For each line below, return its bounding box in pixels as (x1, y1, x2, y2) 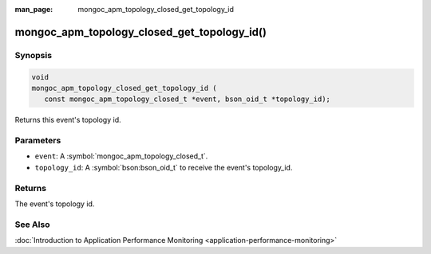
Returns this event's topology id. (14, 115, 121, 125)
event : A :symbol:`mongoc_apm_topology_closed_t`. (34, 151, 208, 161)
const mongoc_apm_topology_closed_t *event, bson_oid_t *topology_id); (44, 95, 331, 104)
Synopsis (14, 49, 52, 61)
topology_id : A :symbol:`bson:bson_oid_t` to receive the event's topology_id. (34, 162, 293, 172)
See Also (14, 219, 50, 230)
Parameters (14, 135, 61, 147)
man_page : (14, 5, 53, 14)
